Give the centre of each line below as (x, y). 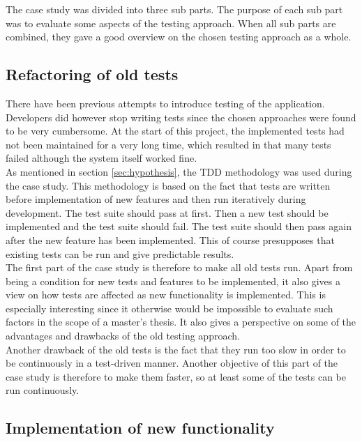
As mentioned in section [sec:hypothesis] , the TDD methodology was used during (179, 171)
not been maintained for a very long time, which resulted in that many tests (168, 144)
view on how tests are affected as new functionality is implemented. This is (166, 295)
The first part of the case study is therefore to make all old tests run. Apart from (179, 267)
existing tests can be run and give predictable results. (120, 253)
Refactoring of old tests (92, 74)
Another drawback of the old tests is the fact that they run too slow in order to (176, 349)
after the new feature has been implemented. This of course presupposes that (170, 239)
